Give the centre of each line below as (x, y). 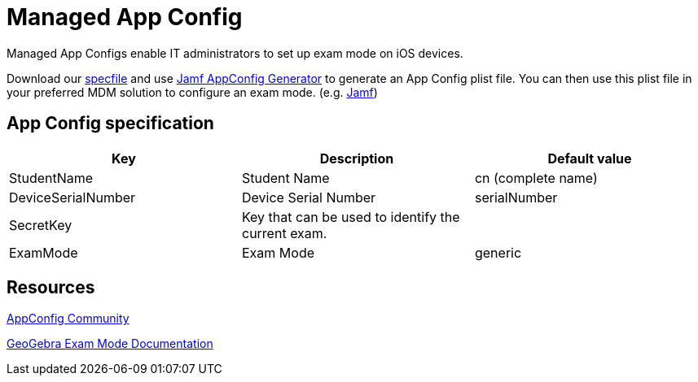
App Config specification (110, 124)
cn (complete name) (536, 178)
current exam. (284, 233)
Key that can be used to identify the (351, 217)
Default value (590, 158)
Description (357, 158)
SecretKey (41, 225)
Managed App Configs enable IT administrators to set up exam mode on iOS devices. (235, 53)
